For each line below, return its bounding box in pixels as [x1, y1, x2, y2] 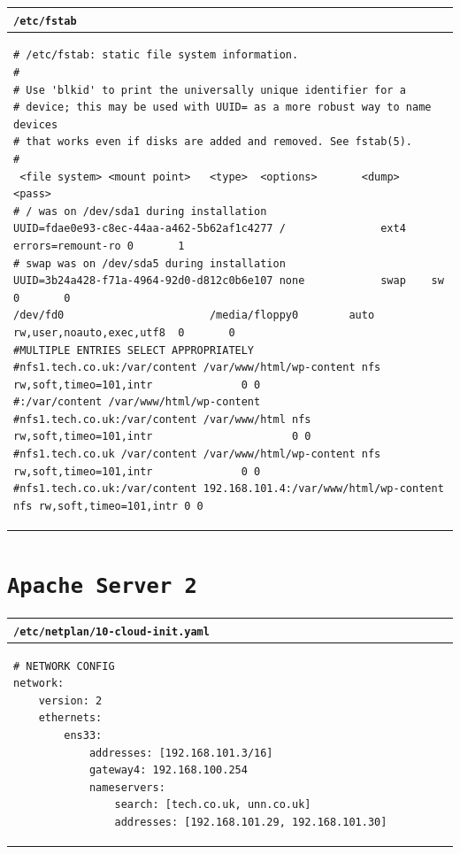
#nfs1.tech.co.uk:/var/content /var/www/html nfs [13, 412, 311, 426]
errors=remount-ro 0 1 [13, 239, 185, 252]
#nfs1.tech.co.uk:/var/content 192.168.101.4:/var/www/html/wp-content [13, 482, 444, 496]
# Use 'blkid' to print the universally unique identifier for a [13, 83, 406, 96]
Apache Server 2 [7, 573, 197, 599]
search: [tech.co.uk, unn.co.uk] [114, 798, 311, 812]
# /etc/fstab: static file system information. [13, 49, 299, 62]
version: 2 [38, 694, 103, 707]
